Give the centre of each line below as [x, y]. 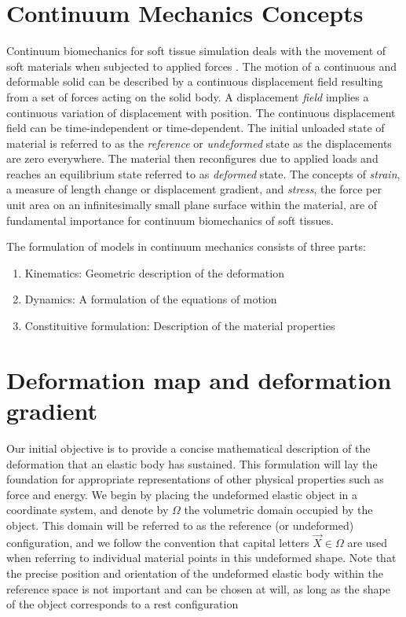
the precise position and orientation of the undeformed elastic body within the [195, 573]
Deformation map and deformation [199, 379]
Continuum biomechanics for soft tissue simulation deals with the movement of [196, 51]
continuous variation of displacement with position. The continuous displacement [201, 112]
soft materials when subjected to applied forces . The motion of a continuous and [202, 66]
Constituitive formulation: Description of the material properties [180, 326]
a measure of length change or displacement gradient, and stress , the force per [194, 189]
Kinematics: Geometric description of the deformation [154, 272]
